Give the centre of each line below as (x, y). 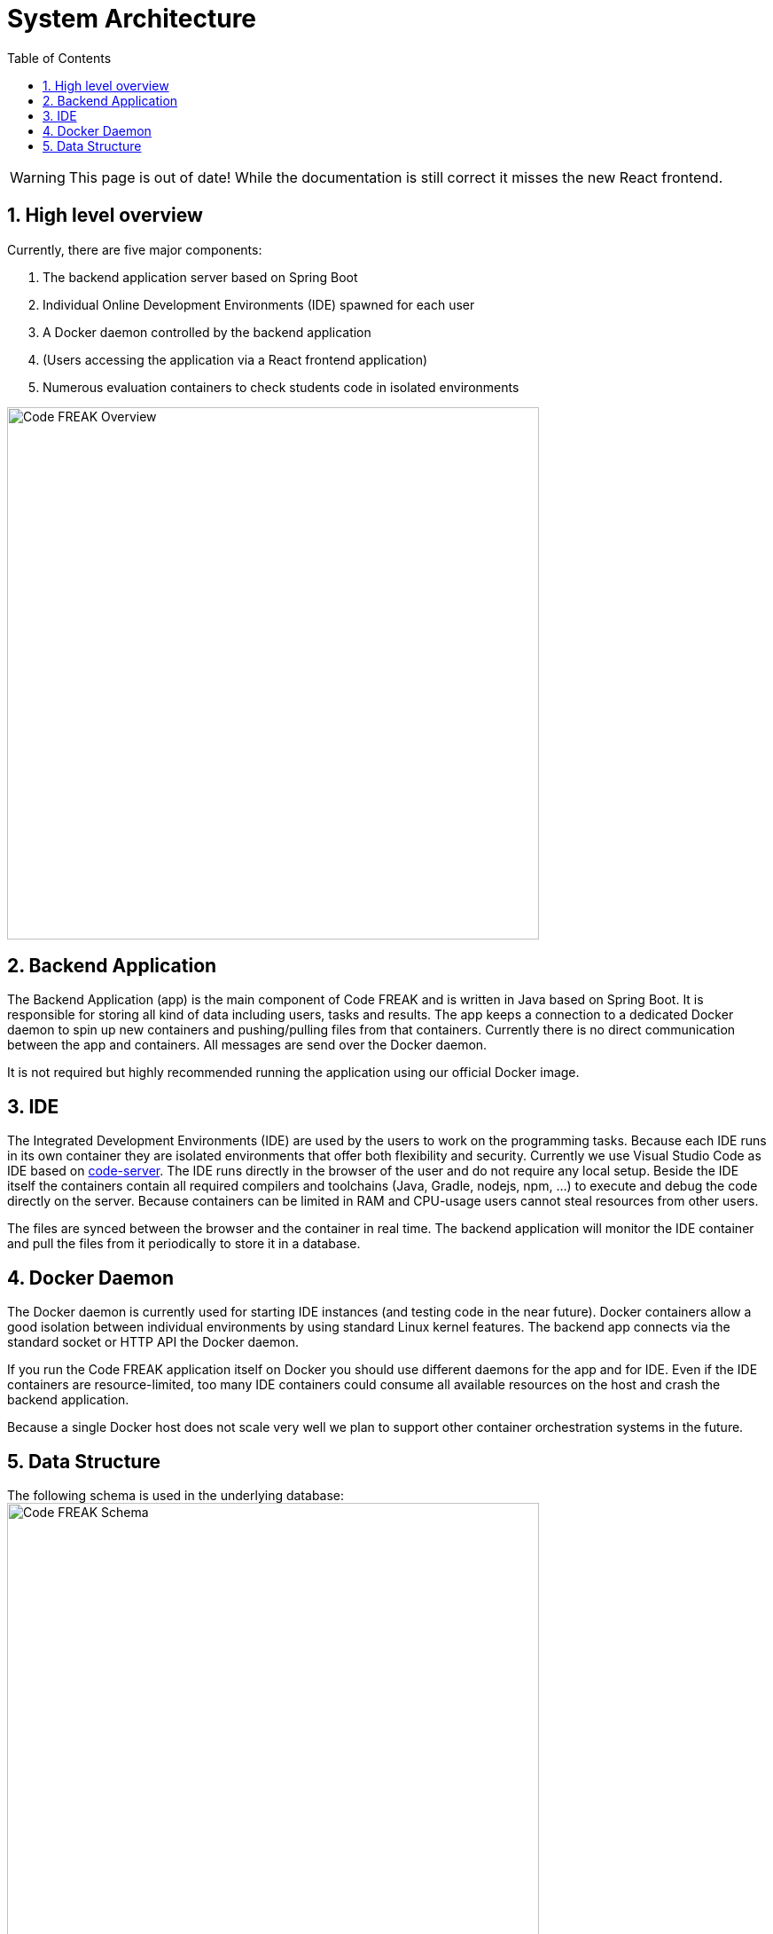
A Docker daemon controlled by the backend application (207, 332)
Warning (38, 177)
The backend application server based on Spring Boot (200, 277)
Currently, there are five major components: (135, 249)
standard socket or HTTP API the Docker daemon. (153, 1342)
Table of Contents (59, 58)
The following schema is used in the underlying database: (176, 1495)
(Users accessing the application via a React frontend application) (235, 359)
